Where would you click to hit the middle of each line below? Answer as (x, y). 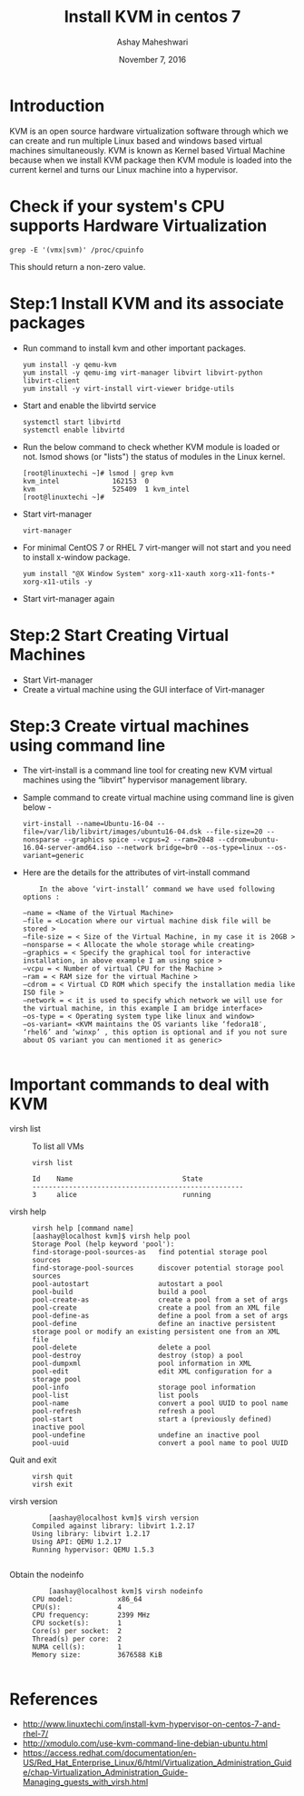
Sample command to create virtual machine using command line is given (158, 798)
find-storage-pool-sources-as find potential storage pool (150, 1252)
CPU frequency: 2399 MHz (91, 1615)
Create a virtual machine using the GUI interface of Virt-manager (143, 689)
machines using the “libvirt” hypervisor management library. (135, 780)
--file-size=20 (234, 832)
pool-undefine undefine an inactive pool (146, 1435)
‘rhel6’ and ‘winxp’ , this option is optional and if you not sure (155, 1033)
